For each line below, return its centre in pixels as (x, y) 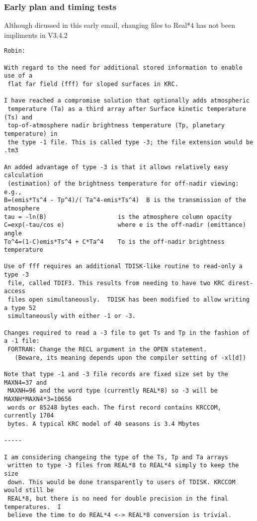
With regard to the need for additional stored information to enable (123, 67)
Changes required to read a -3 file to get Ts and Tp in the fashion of (127, 333)
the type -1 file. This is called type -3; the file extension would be (130, 142)
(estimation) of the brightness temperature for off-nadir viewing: (123, 183)
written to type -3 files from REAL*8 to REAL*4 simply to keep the (123, 466)
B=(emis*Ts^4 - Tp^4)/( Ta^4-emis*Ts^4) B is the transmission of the (125, 200)
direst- (241, 283)
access (15, 291)
